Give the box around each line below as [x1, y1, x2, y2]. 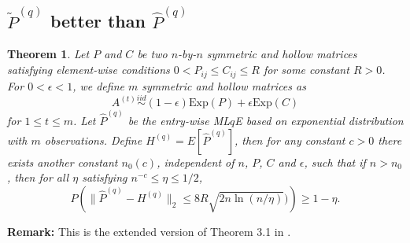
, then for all [7, 169, 69, 186]
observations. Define [44, 131, 142, 148]
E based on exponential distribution [235, 112, 404, 128]
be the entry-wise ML [127, 112, 231, 128]
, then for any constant [235, 131, 345, 148]
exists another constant [7, 153, 118, 170]
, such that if [304, 153, 366, 170]
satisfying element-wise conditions [7, 61, 170, 78]
